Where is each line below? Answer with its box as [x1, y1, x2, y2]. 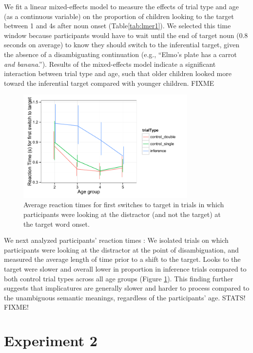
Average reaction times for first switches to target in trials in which [23, 199, 224, 210]
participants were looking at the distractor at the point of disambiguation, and [4, 244, 239, 255]
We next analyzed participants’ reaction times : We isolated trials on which [4, 235, 229, 245]
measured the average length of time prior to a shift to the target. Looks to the [4, 254, 241, 264]
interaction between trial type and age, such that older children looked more [4, 68, 232, 78]
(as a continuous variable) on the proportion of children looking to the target [4, 11, 234, 21]
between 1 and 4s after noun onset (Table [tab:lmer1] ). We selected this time [4, 20, 231, 31]
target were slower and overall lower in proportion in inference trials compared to [4, 264, 247, 274]
